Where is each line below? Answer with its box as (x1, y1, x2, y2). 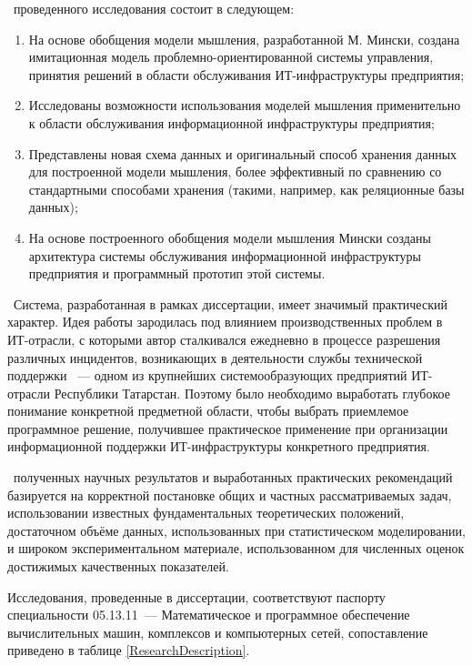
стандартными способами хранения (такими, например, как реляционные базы (28, 179, 465, 198)
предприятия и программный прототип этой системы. (28, 264, 326, 283)
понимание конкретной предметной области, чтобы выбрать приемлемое (7, 401, 409, 420)
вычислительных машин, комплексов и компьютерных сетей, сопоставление (7, 622, 428, 641)
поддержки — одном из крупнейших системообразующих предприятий (7, 366, 407, 385)
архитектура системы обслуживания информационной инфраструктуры (28, 246, 421, 265)
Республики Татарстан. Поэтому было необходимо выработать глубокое (54, 383, 450, 402)
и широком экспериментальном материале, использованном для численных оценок (7, 539, 465, 558)
